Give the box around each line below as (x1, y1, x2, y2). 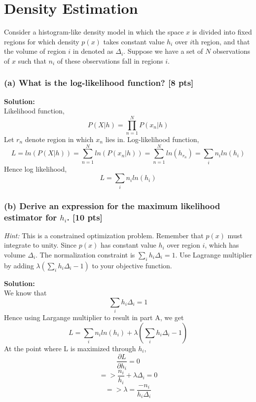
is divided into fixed (192, 27, 252, 37)
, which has (205, 240, 239, 250)
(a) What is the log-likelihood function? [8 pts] (4, 76, 194, 89)
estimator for (4, 211, 57, 223)
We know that (4, 288, 47, 298)
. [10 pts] (67, 211, 103, 223)
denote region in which (25, 134, 94, 145)
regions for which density (4, 36, 79, 46)
